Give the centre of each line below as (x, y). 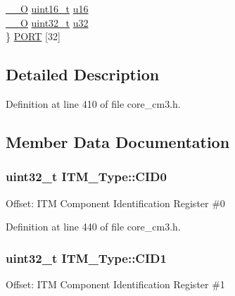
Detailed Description (83, 74)
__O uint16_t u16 (47, 8)
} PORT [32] (33, 36)
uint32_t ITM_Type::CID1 (86, 258)
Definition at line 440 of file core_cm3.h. (93, 227)
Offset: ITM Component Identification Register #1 (115, 284)
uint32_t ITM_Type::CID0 (86, 177)
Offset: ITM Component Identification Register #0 (115, 203)
